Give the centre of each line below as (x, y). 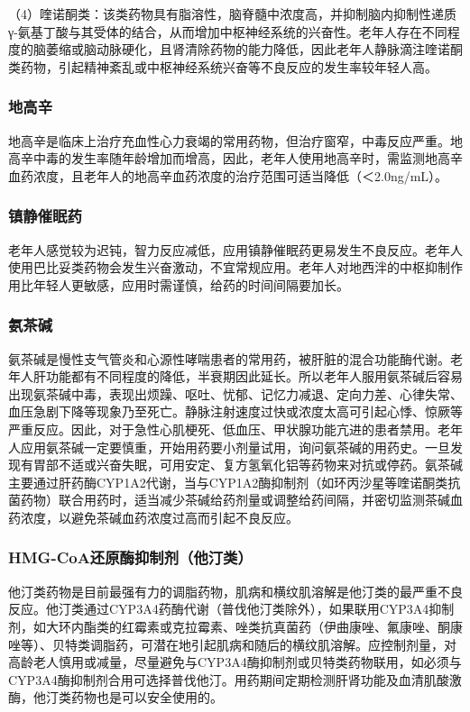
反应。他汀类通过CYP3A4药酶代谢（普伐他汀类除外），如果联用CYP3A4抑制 (231, 609)
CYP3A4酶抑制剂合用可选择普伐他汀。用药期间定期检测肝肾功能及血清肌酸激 (235, 679)
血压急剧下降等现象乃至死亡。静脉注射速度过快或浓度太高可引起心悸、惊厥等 (235, 411)
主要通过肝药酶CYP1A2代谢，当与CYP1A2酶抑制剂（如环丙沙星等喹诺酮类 (228, 482)
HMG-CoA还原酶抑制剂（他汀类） (130, 557)
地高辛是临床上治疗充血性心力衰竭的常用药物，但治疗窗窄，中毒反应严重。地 (235, 140)
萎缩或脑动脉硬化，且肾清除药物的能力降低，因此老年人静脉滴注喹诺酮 (254, 49)
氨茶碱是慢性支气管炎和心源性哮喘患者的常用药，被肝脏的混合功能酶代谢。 (229, 358)
